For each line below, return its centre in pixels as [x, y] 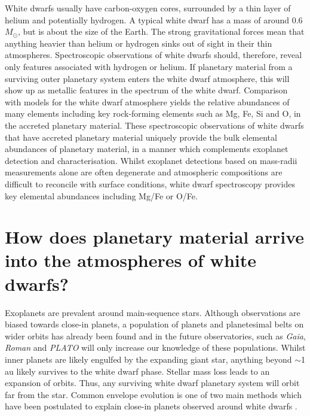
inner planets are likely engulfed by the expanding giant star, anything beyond [148, 359]
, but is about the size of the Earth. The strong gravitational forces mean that [161, 31]
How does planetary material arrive [155, 237]
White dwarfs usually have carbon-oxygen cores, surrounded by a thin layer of [148, 8]
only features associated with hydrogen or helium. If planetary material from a [149, 66]
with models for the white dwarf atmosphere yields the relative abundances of [147, 101]
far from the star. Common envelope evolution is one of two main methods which [153, 394]
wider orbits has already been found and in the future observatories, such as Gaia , [155, 335]
